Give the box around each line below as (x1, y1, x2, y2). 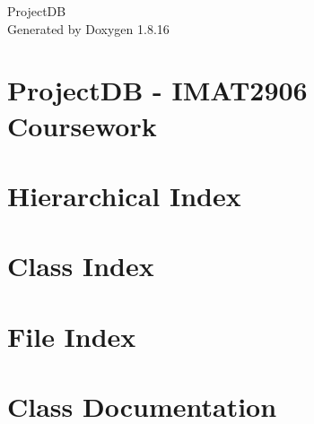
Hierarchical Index (7, 177, 241, 213)
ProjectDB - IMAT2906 (7, 72, 308, 108)
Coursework (7, 107, 157, 143)
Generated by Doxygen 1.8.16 (7, 19, 170, 38)
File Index (7, 317, 136, 354)
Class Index (7, 247, 154, 284)
